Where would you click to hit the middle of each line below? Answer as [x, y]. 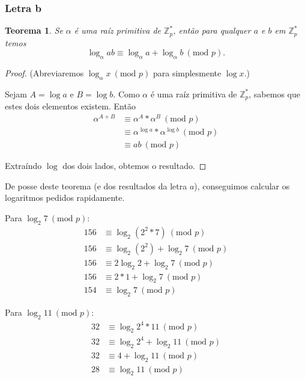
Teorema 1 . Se [34, 30]
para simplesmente [187, 73]
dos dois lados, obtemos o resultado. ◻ [134, 166]
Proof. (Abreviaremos [44, 73]
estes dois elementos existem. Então [70, 106]
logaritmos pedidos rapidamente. [65, 198]
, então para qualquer [212, 30]
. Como [126, 93]
